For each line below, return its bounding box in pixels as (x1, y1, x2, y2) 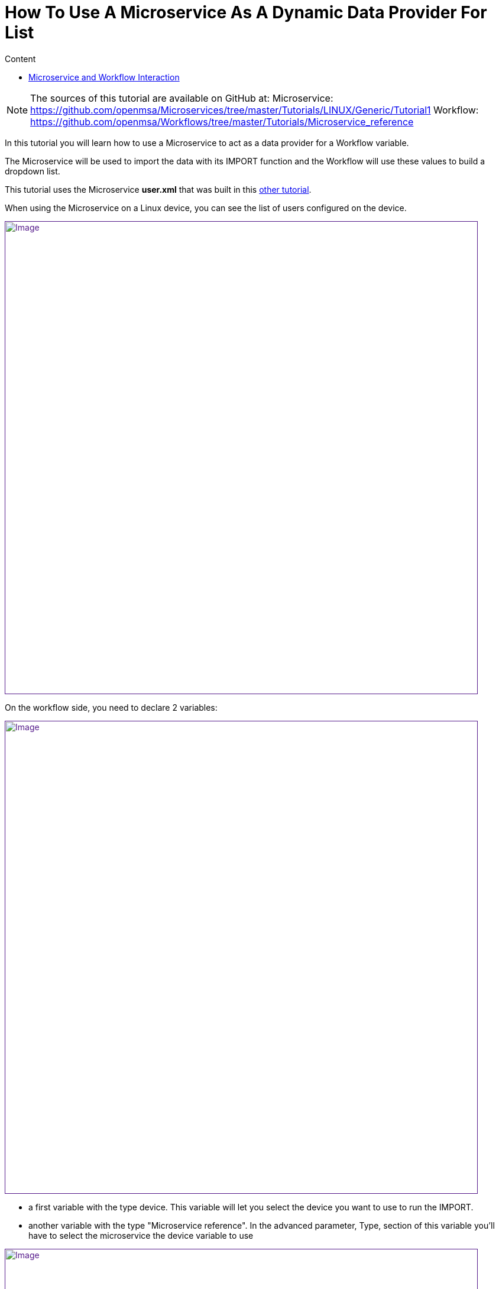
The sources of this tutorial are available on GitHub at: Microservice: (30, 92, 333, 104)
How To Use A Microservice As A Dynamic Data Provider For (5, 2, 487, 22)
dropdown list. (5, 166, 60, 176)
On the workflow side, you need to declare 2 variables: (5, 702, 218, 712)
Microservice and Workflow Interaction (28, 72, 180, 82)
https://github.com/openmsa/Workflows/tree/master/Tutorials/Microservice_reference (30, 115, 414, 128)
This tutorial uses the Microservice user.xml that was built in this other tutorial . (5, 184, 312, 195)
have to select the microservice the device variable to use (28, 1230, 254, 1241)
